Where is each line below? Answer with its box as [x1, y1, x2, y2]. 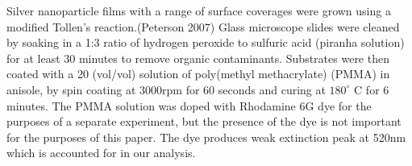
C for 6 [354, 81, 389, 98]
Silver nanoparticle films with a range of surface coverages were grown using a [6, 2, 391, 19]
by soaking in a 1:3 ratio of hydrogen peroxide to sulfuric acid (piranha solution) [6, 34, 405, 51]
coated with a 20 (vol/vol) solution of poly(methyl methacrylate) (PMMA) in [6, 65, 390, 82]
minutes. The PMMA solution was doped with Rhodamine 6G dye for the [6, 97, 372, 114]
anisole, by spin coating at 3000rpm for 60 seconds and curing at [6, 81, 326, 98]
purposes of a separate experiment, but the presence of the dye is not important [6, 113, 402, 130]
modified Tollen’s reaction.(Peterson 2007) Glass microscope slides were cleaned [6, 18, 400, 35]
